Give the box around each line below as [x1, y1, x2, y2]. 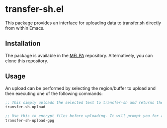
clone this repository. [5, 58, 49, 64]
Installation [5, 40, 41, 48]
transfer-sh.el [5, 3, 64, 15]
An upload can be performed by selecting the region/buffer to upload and [5, 85, 156, 91]
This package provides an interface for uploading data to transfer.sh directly [5, 20, 162, 26]
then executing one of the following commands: [5, 90, 103, 96]
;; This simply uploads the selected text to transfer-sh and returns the [5, 100, 164, 105]
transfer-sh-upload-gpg [5, 118, 55, 123]
